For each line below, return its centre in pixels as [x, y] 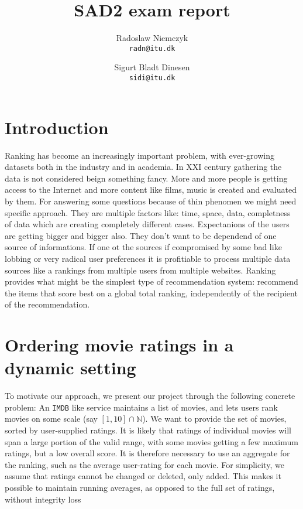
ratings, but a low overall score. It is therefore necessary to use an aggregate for [147, 453]
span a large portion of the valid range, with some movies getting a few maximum [151, 441]
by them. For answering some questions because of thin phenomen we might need [151, 201]
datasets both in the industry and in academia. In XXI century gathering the [143, 167]
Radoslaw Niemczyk [152, 38]
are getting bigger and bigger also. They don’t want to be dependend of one [141, 235]
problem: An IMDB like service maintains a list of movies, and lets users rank [141, 407]
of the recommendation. [47, 304]
